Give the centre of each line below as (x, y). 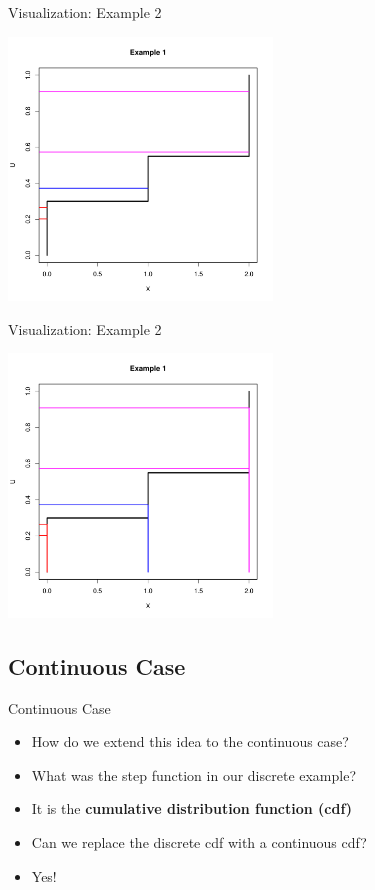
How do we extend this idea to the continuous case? (190, 741)
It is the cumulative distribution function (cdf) (192, 808)
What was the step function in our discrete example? (194, 774)
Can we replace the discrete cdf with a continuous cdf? (199, 842)
